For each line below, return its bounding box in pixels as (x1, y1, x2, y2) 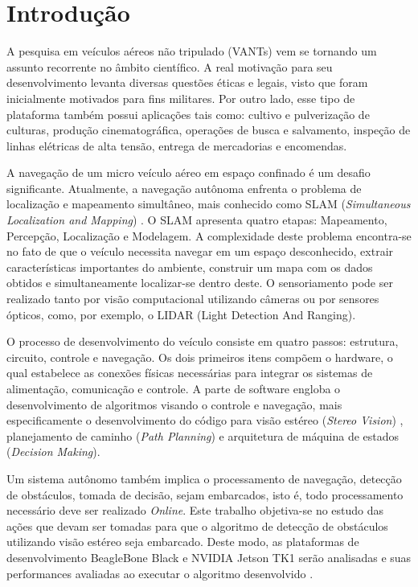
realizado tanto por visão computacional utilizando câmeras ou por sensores (6, 290, 379, 307)
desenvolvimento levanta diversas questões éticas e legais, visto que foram (6, 74, 368, 91)
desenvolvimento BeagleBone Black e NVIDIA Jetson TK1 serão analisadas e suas (6, 548, 412, 565)
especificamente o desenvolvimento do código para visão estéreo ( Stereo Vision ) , (6, 412, 404, 429)
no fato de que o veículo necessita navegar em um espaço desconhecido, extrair (6, 243, 394, 260)
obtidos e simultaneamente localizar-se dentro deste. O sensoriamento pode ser (6, 274, 393, 291)
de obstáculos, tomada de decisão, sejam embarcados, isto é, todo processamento (6, 486, 404, 503)
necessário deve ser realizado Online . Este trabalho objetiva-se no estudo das (6, 502, 384, 519)
